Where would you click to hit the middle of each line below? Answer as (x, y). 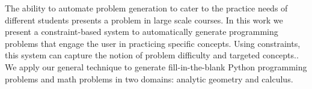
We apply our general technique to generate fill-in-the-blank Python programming (156, 66)
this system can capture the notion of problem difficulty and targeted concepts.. (152, 55)
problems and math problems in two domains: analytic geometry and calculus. (149, 78)
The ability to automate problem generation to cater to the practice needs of (146, 8)
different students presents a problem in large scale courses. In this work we (144, 20)
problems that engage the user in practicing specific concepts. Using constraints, (153, 43)
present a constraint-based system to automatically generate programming (142, 32)
